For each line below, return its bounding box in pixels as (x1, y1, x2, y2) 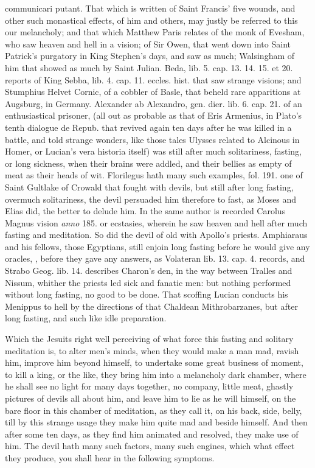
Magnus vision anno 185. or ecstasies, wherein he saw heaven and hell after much (5, 216, 308, 229)
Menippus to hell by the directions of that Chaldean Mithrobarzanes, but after (5, 299, 298, 312)
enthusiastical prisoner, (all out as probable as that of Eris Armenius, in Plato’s (5, 109, 302, 122)
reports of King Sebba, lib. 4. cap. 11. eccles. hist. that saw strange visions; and (5, 73, 302, 86)
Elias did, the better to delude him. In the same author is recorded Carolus (5, 204, 286, 217)
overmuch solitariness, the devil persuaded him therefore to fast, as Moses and (5, 192, 297, 205)
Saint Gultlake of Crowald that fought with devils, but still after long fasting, (5, 180, 294, 193)
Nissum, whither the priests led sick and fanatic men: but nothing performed (5, 276, 291, 288)
